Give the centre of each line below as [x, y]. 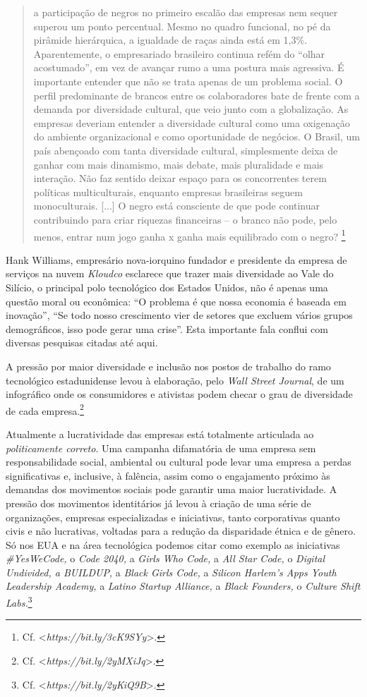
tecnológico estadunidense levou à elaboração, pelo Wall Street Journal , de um [175, 380]
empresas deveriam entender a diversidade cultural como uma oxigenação [192, 122]
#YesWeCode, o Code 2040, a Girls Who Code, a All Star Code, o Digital [166, 558]
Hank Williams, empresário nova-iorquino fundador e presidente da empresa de [176, 259]
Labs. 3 [19, 601]
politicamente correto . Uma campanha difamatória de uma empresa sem [161, 448]
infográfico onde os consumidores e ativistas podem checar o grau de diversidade [179, 394]
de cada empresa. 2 [45, 409]
